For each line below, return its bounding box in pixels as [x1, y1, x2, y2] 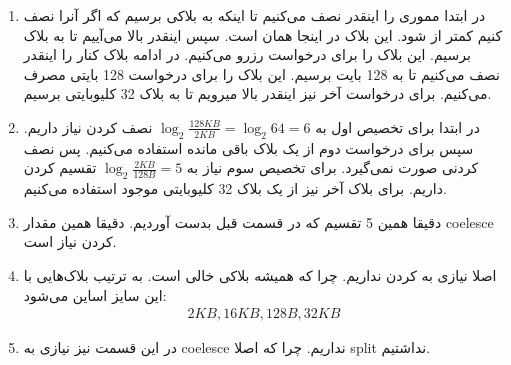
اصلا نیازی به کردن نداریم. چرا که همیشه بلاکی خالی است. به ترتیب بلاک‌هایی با [23, 264, 497, 285]
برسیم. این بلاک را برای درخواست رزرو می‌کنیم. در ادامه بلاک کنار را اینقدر [23, 44, 471, 65]
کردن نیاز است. [23, 231, 117, 252]
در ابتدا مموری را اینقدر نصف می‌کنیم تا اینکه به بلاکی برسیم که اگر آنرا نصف [23, 5, 486, 25]
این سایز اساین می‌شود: [23, 284, 167, 305]
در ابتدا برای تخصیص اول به [315, 116, 480, 137]
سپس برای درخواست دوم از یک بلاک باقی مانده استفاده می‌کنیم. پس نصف [23, 137, 474, 158]
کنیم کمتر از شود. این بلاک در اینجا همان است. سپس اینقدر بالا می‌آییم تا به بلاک [23, 24, 503, 45]
